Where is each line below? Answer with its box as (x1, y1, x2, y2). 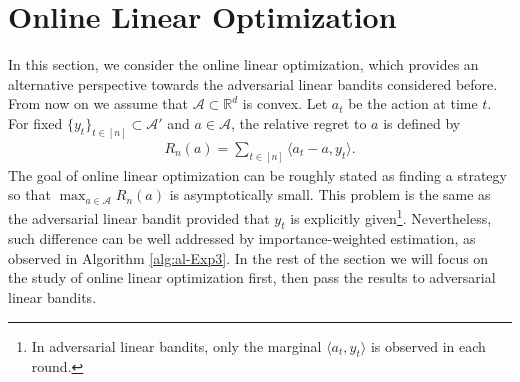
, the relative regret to (230, 112, 367, 133)
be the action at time (348, 93, 478, 114)
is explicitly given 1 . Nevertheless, (290, 204, 492, 228)
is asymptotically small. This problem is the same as (169, 184, 491, 205)
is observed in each (370, 335, 486, 356)
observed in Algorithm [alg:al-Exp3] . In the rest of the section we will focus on (8, 247, 489, 268)
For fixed (8, 112, 63, 133)
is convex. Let (242, 93, 328, 114)
